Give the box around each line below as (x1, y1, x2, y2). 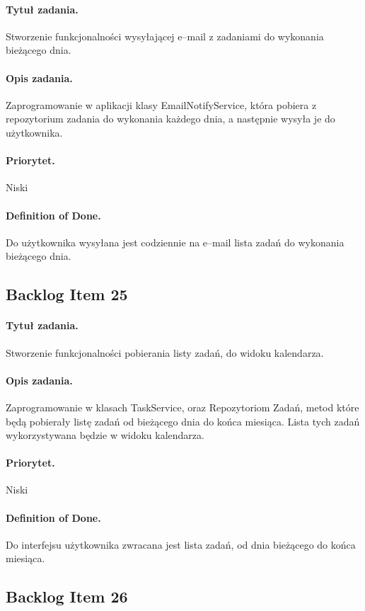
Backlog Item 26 (6, 586, 128, 607)
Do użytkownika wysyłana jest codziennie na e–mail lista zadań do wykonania (6, 234, 344, 249)
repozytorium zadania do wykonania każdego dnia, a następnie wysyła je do (6, 111, 335, 126)
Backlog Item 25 (6, 283, 128, 305)
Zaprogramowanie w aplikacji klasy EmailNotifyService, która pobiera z (6, 97, 317, 112)
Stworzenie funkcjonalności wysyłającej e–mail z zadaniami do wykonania (6, 28, 324, 43)
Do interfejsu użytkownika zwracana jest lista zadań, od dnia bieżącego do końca (6, 537, 356, 552)
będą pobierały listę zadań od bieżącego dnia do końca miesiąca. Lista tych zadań (6, 413, 360, 428)
